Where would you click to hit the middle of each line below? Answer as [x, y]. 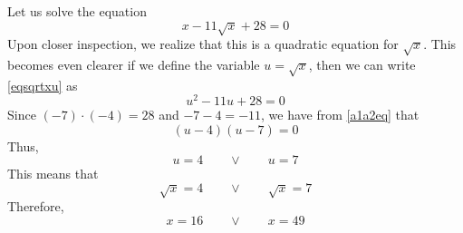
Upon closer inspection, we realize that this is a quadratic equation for [203, 43]
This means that [53, 174]
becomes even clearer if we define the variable [134, 64]
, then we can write [362, 64]
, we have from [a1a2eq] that [340, 115]
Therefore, [36, 206]
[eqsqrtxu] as [43, 85]
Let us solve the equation [77, 11]
